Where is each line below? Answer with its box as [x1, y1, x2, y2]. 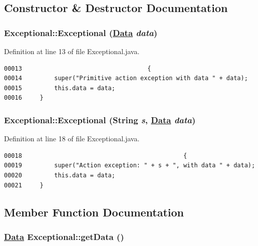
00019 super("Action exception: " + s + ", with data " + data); [4, 162, 255, 169]
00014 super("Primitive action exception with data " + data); [4, 75, 248, 82]
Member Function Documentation [4, 204, 184, 219]
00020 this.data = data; [4, 171, 115, 179]
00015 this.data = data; [4, 84, 115, 92]
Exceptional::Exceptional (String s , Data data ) [4, 113, 196, 126]
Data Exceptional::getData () [4, 230, 124, 242]
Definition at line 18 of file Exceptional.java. [4, 133, 140, 144]
